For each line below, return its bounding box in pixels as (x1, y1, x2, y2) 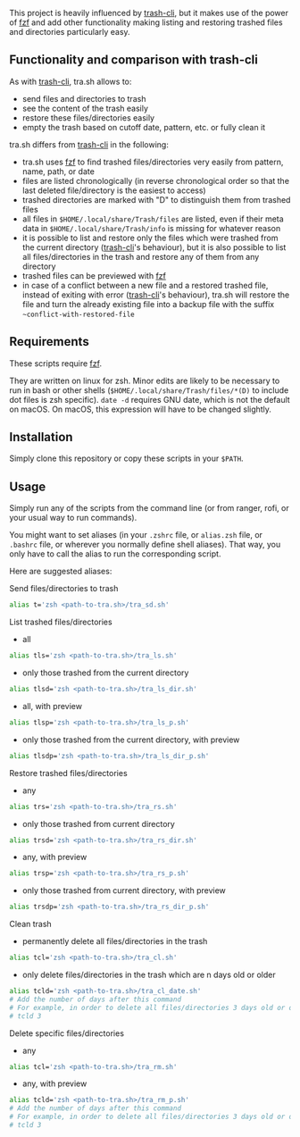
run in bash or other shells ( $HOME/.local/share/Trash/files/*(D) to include (9, 384, 289, 396)
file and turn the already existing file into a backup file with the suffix (21, 298, 275, 309)
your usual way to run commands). (9, 513, 137, 523)
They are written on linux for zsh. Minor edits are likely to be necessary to (9, 375, 280, 386)
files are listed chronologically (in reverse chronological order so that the (21, 175, 290, 186)
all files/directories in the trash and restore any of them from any (21, 251, 260, 262)
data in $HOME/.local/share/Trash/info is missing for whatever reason (21, 222, 281, 233)
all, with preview (21, 700, 83, 711)
